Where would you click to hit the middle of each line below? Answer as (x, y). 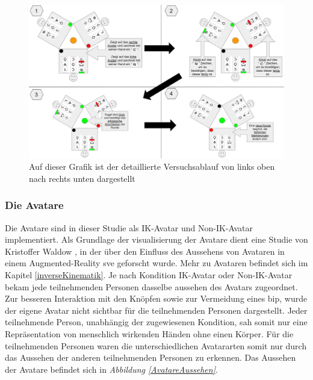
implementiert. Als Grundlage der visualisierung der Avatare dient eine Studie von (156, 239)
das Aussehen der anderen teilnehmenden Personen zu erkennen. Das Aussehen (150, 357)
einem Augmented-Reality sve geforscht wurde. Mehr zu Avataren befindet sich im (156, 263)
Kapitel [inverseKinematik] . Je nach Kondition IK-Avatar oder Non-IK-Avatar (149, 275)
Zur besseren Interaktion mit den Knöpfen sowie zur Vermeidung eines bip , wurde (156, 298)
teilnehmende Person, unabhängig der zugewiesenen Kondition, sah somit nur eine (156, 322)
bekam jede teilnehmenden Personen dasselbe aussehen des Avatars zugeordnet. (151, 286)
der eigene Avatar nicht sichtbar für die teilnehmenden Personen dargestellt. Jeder (156, 310)
